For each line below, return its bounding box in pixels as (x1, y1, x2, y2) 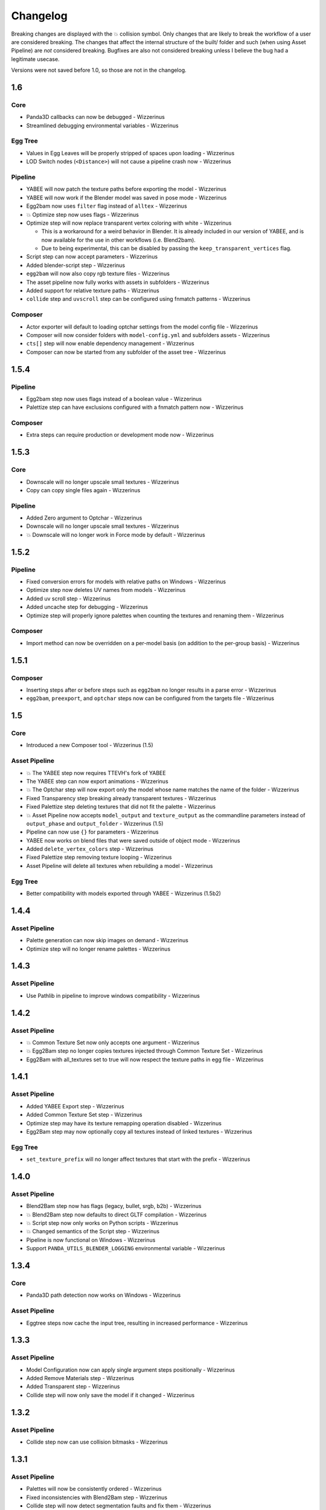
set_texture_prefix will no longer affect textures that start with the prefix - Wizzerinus (26, 1155, 251, 1163)
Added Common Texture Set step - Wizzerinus (26, 1111, 142, 1119)
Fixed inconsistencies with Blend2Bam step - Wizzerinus (26, 1494, 168, 1501)
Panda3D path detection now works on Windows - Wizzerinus (26, 1291, 181, 1299)
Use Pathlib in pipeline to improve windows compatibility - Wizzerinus (26, 992, 200, 999)
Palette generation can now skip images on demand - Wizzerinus (26, 937, 188, 944)
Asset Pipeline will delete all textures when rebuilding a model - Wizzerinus (26, 862, 213, 869)
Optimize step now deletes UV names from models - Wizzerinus (26, 586, 186, 594)
